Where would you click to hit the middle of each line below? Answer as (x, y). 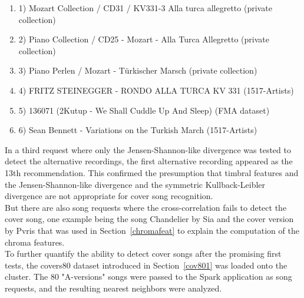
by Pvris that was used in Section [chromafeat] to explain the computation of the (152, 230)
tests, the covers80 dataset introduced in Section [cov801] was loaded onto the (146, 265)
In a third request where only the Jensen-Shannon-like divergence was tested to (148, 149)
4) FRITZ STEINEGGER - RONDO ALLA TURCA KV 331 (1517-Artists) (156, 90)
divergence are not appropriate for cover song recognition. (109, 196)
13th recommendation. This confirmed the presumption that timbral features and (152, 172)
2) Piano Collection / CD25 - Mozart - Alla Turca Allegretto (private (144, 39)
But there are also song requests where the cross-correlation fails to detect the (146, 207)
